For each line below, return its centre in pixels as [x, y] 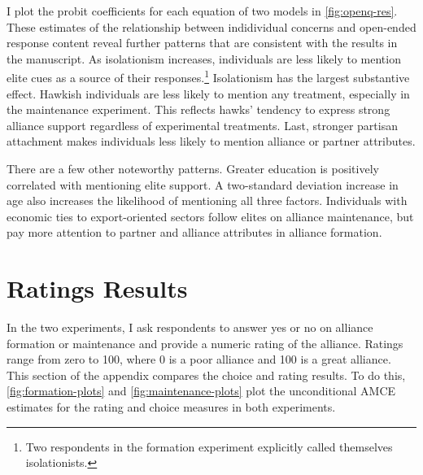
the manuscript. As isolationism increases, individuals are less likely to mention [204, 58]
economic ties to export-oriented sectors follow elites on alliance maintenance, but [210, 216]
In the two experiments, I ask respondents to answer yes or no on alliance [190, 327]
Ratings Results [97, 288]
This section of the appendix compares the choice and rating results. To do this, [206, 375]
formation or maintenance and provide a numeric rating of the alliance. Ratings [205, 343]
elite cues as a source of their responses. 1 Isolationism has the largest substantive [208, 76]
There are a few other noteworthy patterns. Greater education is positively [193, 168]
